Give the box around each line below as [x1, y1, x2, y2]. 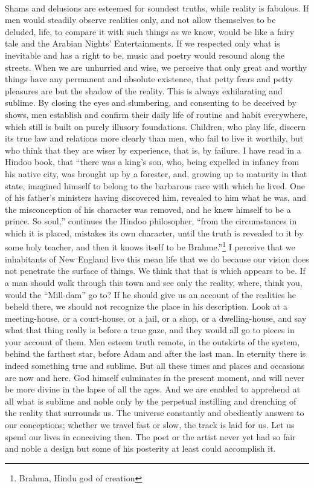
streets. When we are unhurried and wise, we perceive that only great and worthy [5, 60, 307, 73]
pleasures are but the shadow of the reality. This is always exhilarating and [5, 84, 283, 97]
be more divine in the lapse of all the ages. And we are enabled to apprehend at [5, 383, 301, 395]
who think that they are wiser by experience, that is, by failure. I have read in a [5, 143, 301, 156]
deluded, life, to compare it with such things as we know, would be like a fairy [5, 25, 295, 37]
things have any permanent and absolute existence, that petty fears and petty [5, 73, 293, 85]
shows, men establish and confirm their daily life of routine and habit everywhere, [5, 108, 308, 120]
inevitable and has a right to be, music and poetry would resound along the [5, 48, 285, 61]
